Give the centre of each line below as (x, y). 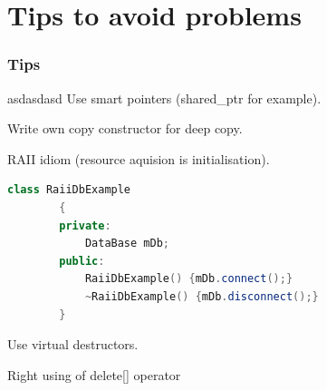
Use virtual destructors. (73, 344)
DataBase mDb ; (127, 244)
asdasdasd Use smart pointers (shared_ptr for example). (164, 98)
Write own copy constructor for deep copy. (125, 128)
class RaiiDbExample (69, 190)
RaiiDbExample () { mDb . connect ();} (189, 279)
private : (85, 225)
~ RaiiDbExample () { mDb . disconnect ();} (202, 296)
